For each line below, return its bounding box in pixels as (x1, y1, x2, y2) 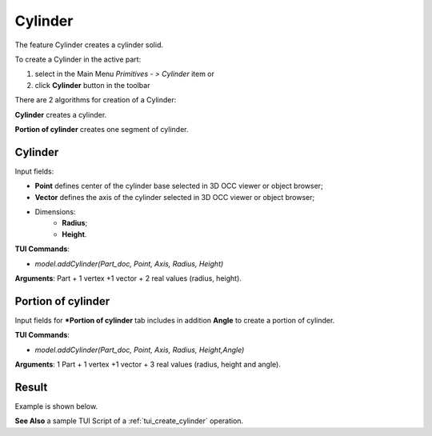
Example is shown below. (14, 401, 98, 411)
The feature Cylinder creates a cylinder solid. (14, 40, 164, 50)
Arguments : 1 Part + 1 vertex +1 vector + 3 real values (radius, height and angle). (14, 360, 282, 369)
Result (14, 380, 48, 394)
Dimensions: (34, 206, 76, 216)
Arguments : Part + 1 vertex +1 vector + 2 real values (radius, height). (14, 273, 242, 283)
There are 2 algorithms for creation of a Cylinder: (14, 95, 177, 105)
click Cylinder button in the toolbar (34, 80, 150, 90)
